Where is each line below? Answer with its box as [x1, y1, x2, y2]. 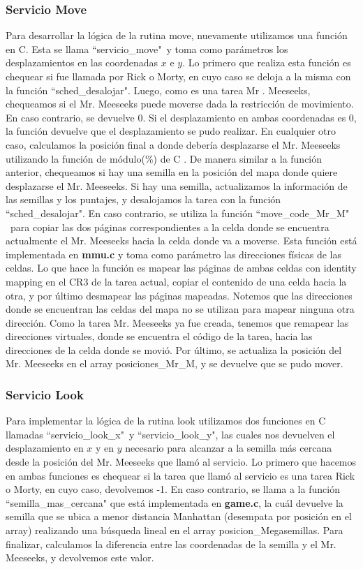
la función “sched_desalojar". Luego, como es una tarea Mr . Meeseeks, [6, 82, 311, 97]
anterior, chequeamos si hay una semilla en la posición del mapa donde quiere [6, 165, 338, 179]
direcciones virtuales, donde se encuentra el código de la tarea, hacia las [6, 329, 313, 343]
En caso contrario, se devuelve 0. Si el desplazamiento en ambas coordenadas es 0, [6, 110, 357, 124]
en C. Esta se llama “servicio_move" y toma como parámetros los [6, 41, 288, 56]
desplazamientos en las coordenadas [6, 55, 158, 70]
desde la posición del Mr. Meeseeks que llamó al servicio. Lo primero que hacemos [6, 455, 357, 469]
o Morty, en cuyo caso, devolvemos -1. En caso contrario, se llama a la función [6, 482, 340, 496]
